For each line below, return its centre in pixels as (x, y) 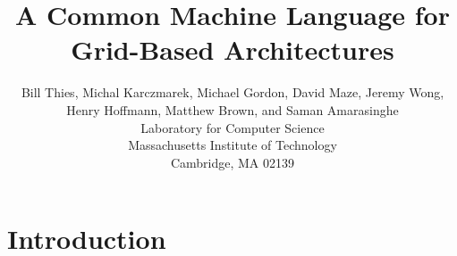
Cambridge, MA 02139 (233, 162)
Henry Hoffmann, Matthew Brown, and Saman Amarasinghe (233, 109)
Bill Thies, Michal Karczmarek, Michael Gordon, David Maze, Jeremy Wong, (233, 92)
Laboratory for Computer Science (233, 127)
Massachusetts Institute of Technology (233, 145)
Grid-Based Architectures (233, 50)
